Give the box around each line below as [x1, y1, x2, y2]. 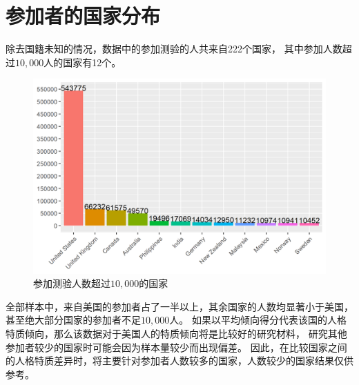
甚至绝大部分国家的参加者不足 [6, 313, 141, 327]
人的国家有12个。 [43, 55, 122, 69]
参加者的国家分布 [6, 1, 161, 30]
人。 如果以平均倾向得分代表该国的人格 [169, 313, 347, 327]
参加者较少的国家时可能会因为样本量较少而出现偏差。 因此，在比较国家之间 [6, 339, 347, 354]
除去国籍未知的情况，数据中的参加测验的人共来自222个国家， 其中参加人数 [6, 41, 342, 56]
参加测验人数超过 [33, 276, 110, 290]
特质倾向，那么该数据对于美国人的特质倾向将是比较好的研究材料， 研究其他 [6, 326, 347, 341]
